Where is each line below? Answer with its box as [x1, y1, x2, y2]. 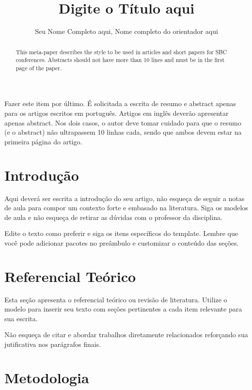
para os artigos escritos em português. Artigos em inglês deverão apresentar [4, 108, 229, 118]
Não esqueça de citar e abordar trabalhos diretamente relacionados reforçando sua [4, 329, 248, 340]
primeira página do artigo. [4, 136, 82, 146]
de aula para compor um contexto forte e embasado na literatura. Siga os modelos [4, 203, 248, 213]
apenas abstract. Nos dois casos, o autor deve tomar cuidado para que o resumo [4, 117, 241, 127]
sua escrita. [4, 313, 38, 323]
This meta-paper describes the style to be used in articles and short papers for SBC [16, 47, 227, 56]
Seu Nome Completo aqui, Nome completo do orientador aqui [35, 26, 218, 36]
